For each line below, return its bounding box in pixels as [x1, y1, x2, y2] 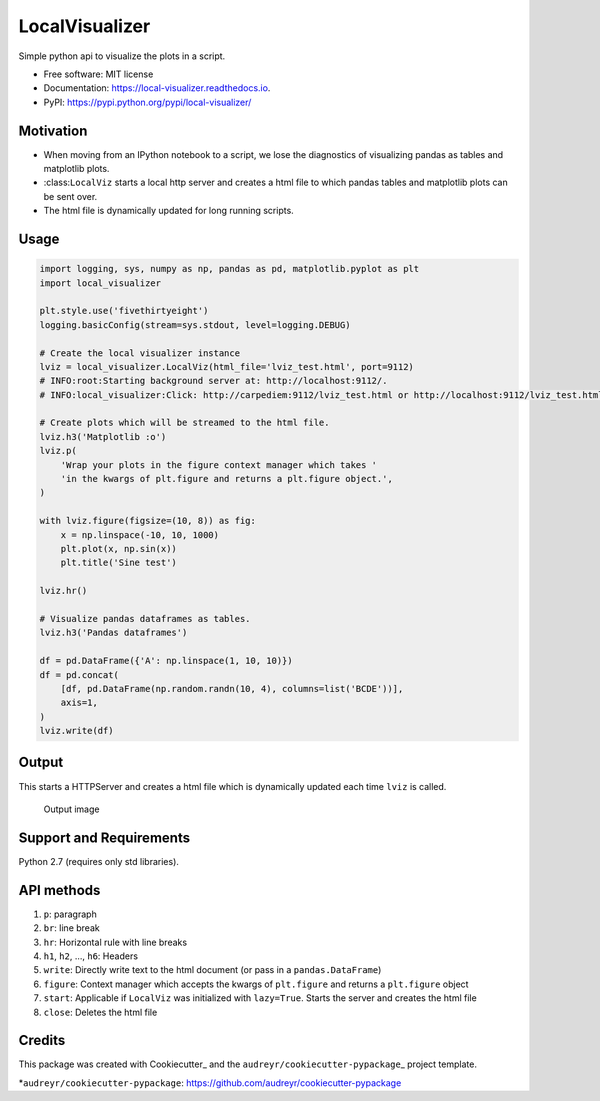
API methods [18, 881, 101, 899]
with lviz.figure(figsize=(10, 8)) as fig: [39, 515, 257, 527]
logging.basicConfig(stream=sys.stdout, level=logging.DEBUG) [39, 319, 351, 330]
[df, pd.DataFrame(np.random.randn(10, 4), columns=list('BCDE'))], [60, 683, 404, 694]
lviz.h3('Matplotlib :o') [39, 431, 167, 442]
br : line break [43, 922, 100, 934]
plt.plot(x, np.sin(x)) [60, 543, 177, 554]
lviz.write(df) [39, 725, 114, 737]
